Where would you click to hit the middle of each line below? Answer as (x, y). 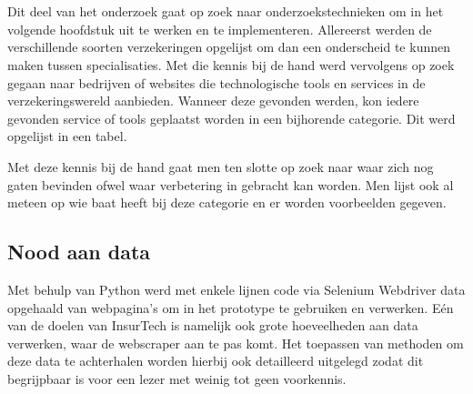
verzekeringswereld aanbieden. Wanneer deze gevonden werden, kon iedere (213, 101)
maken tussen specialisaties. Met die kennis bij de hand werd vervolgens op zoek (231, 64)
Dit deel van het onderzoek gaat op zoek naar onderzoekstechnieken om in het (226, 11)
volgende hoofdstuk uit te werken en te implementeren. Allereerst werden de (220, 29)
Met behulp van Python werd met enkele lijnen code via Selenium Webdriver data (236, 289)
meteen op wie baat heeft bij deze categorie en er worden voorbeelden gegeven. (227, 202)
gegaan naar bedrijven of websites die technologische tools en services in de (216, 82)
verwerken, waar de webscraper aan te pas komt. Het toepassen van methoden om (236, 343)
